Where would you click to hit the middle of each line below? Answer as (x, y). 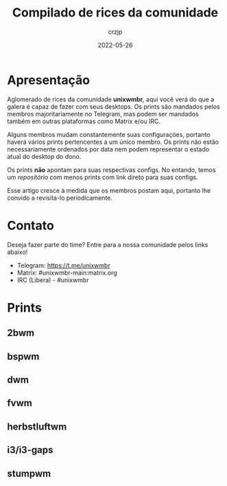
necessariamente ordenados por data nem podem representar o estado (108, 149)
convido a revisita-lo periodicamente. (60, 198)
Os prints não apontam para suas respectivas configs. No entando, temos (111, 169)
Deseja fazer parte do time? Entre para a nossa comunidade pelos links (108, 244)
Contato (31, 225)
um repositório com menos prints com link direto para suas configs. (103, 177)
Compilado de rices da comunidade (115, 13)
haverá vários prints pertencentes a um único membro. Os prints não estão (113, 142)
